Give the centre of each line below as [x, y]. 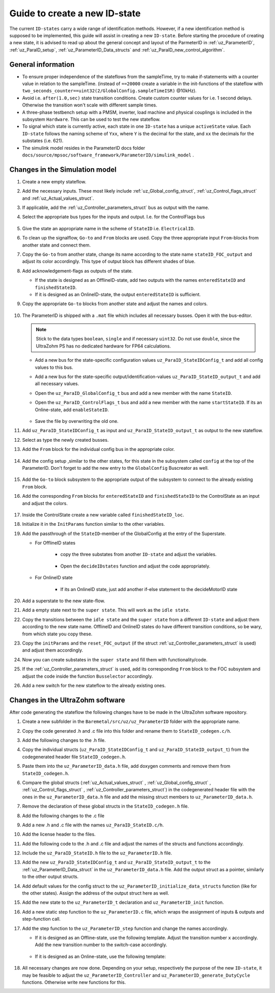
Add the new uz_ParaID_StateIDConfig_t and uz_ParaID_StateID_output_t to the [116, 862]
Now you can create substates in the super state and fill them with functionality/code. [115, 659]
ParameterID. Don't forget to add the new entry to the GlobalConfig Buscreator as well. [115, 468]
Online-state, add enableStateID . [72, 410]
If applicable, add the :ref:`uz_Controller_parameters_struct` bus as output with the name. [116, 207]
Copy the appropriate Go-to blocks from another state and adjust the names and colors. [115, 304]
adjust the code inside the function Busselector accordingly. [87, 676]
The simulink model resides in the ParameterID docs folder [84, 148]
